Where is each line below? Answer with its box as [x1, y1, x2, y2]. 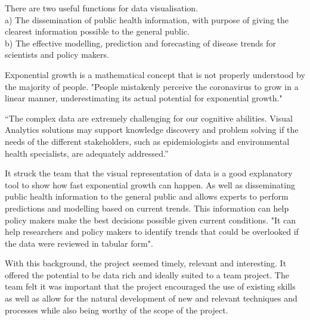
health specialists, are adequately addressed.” [5, 147, 169, 159]
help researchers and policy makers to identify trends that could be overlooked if [5, 225, 299, 238]
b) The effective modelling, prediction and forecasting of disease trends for [5, 36, 277, 49]
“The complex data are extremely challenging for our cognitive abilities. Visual [5, 111, 293, 124]
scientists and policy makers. [5, 48, 109, 61]
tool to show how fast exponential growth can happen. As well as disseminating [5, 178, 295, 191]
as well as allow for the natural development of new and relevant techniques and [5, 292, 297, 305]
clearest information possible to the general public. [5, 25, 190, 38]
